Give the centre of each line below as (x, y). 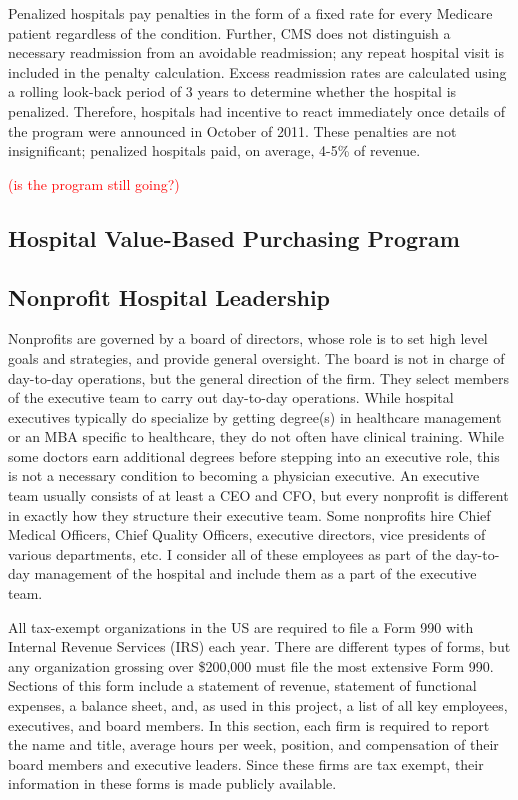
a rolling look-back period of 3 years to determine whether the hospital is (232, 91)
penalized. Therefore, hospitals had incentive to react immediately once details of (256, 110)
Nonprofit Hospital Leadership (169, 296)
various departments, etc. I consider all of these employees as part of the (230, 553)
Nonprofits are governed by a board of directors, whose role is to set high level (248, 338)
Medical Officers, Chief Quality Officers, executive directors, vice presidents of (247, 534)
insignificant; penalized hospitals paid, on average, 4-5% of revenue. (214, 150)
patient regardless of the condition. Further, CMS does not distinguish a (229, 32)
